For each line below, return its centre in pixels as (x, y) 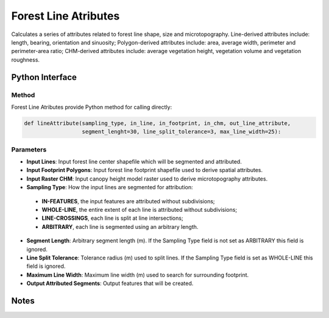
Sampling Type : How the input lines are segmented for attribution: (110, 187)
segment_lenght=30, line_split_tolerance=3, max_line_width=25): (182, 132)
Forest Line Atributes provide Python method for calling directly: (92, 107)
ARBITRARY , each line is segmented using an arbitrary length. (120, 226)
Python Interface (44, 77)
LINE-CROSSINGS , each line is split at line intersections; (112, 218)
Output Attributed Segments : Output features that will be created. (110, 283)
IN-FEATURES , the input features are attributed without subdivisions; (129, 201)
